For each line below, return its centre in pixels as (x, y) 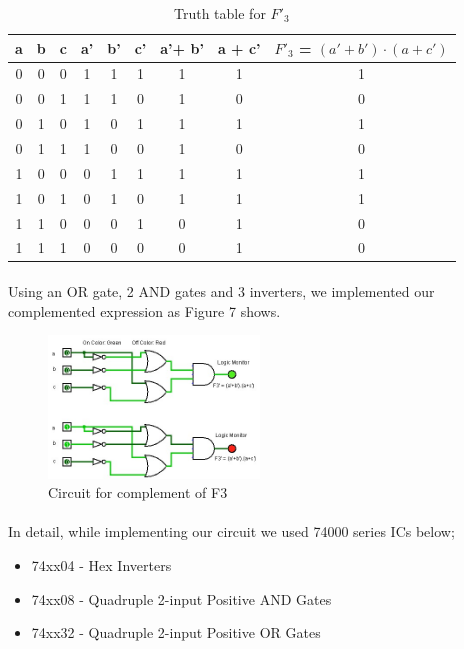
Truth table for (219, 13)
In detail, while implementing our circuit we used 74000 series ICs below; (231, 531)
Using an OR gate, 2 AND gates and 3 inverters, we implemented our (221, 291)
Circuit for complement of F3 (138, 492)
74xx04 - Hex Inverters (101, 564)
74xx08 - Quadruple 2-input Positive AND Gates (181, 598)
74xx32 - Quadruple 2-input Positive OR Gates (176, 632)
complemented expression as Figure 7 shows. (144, 310)
